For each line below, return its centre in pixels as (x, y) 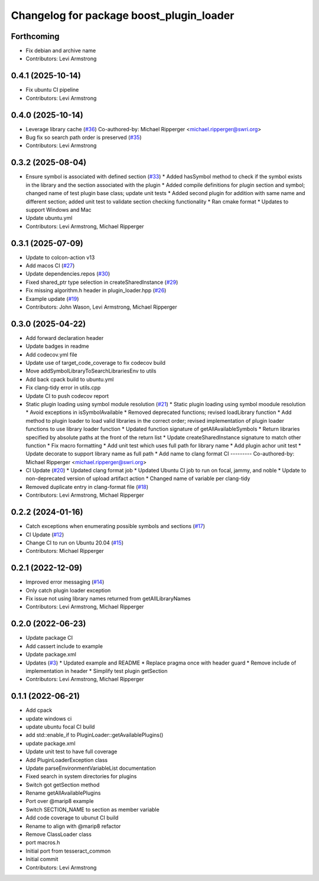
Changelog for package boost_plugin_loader (123, 15)
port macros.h (43, 843)
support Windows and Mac (58, 209)
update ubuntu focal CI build (60, 727)
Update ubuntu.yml (49, 218)
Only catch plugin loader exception (68, 590)
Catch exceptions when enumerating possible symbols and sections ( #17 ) (115, 526)
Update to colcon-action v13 (60, 257)
